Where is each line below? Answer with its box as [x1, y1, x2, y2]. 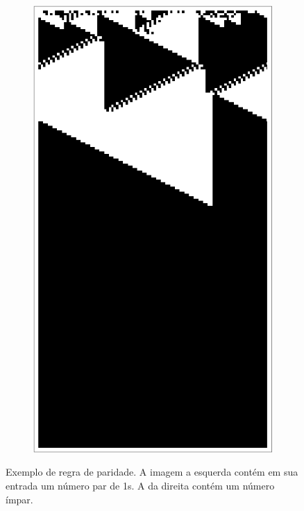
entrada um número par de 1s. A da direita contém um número [6, 478, 275, 492]
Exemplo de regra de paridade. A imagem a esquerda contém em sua [6, 465, 298, 479]
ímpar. [6, 492, 33, 506]
